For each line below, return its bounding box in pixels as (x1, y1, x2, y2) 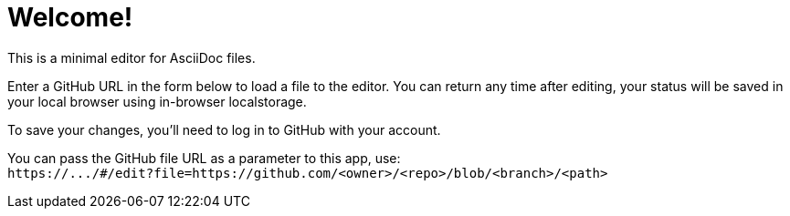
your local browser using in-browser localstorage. (7, 93, 307, 109)
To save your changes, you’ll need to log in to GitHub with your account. (7, 121, 441, 138)
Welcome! (7, 2, 133, 33)
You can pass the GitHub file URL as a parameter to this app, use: (7, 149, 401, 166)
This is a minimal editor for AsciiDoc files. (7, 49, 256, 66)
